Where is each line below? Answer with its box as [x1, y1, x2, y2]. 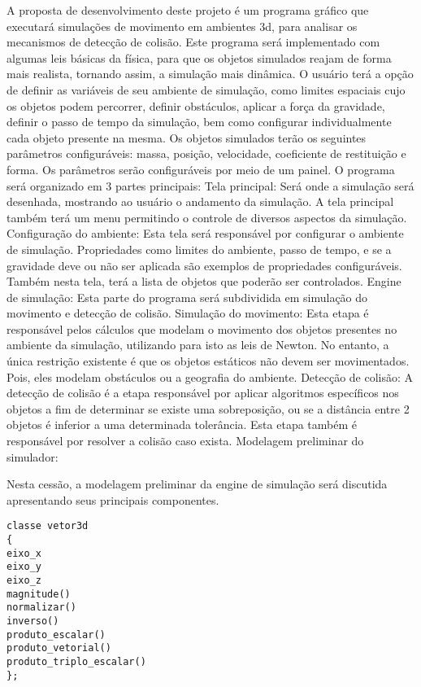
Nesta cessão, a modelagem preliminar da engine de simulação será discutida [7, 475, 388, 492]
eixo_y [7, 561, 41, 573]
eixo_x [7, 547, 41, 559]
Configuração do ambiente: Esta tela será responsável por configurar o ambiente [7, 225, 404, 242]
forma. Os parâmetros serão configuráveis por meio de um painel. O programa [7, 160, 395, 177]
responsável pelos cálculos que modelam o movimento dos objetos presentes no [7, 320, 397, 337]
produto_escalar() [7, 628, 106, 641]
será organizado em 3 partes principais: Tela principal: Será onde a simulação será [7, 177, 414, 194]
